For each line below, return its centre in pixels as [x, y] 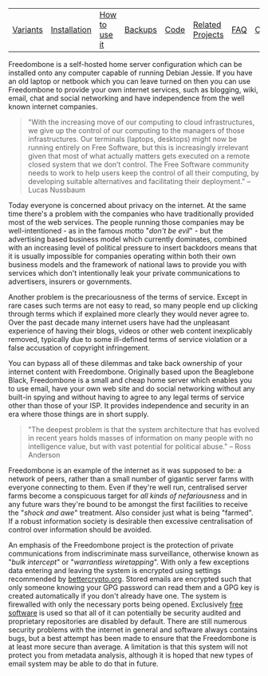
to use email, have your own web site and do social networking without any [132, 389]
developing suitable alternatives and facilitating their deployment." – [139, 181]
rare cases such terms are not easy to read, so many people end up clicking [133, 305]
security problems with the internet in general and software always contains [133, 630]
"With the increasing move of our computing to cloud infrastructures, [141, 122]
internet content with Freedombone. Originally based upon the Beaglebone [131, 371]
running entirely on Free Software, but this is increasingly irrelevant [138, 147]
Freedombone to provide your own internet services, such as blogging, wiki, [133, 90]
